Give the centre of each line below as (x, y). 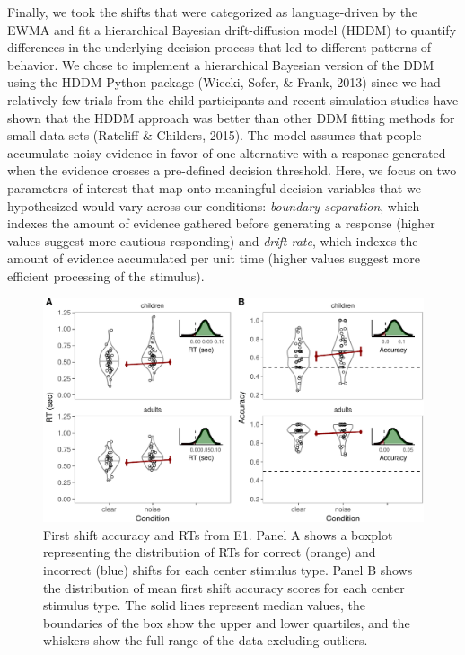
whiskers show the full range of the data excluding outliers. (206, 640)
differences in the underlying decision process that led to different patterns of (219, 47)
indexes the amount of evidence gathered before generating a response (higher (221, 223)
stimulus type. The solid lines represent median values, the (205, 605)
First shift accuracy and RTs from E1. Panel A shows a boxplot (218, 534)
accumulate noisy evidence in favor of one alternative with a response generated (227, 152)
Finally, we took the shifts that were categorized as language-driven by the (213, 12)
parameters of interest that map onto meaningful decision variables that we (214, 187)
